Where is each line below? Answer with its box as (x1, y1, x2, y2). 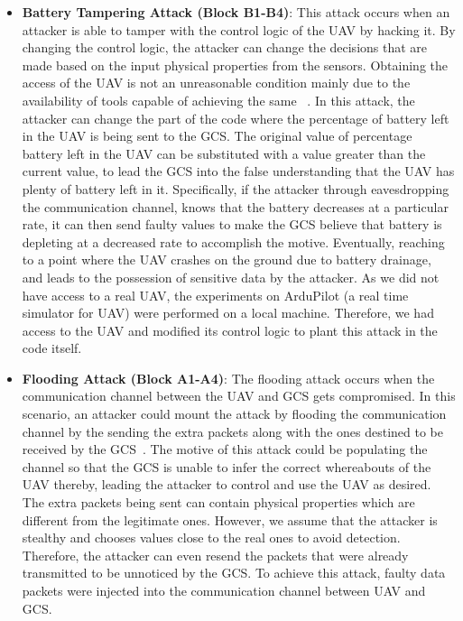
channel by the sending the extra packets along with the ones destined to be (22, 422, 444, 440)
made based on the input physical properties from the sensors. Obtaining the (22, 55, 448, 74)
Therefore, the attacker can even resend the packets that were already (22, 545, 409, 564)
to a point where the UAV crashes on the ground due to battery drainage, (22, 250, 431, 269)
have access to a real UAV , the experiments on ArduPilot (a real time (22, 285, 409, 304)
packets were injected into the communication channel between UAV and (22, 581, 426, 599)
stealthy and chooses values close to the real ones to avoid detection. (22, 528, 401, 547)
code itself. (22, 338, 82, 357)
